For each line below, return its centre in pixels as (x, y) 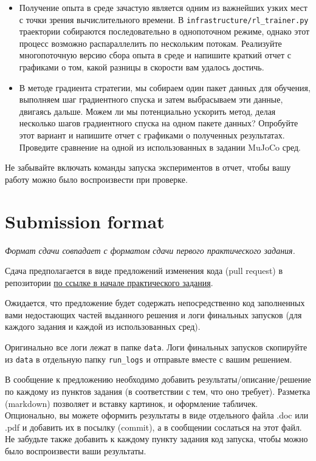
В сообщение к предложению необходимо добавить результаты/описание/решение (158, 379)
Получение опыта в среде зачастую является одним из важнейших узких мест (163, 7)
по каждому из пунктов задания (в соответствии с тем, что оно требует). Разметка (158, 391)
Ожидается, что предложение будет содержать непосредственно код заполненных (155, 303)
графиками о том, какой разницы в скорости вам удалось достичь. (142, 67)
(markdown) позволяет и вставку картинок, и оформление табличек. (132, 403)
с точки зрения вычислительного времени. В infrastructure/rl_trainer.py (164, 19)
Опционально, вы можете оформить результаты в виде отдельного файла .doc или (157, 415)
